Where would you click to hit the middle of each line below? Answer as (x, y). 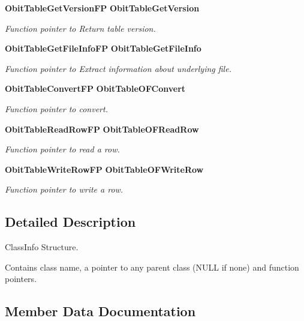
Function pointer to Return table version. (80, 28)
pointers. (21, 279)
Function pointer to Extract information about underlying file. (118, 68)
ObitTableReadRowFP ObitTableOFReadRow (102, 129)
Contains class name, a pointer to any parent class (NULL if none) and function (152, 267)
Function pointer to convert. (56, 108)
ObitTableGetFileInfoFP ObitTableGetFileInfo (103, 48)
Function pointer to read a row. (62, 149)
